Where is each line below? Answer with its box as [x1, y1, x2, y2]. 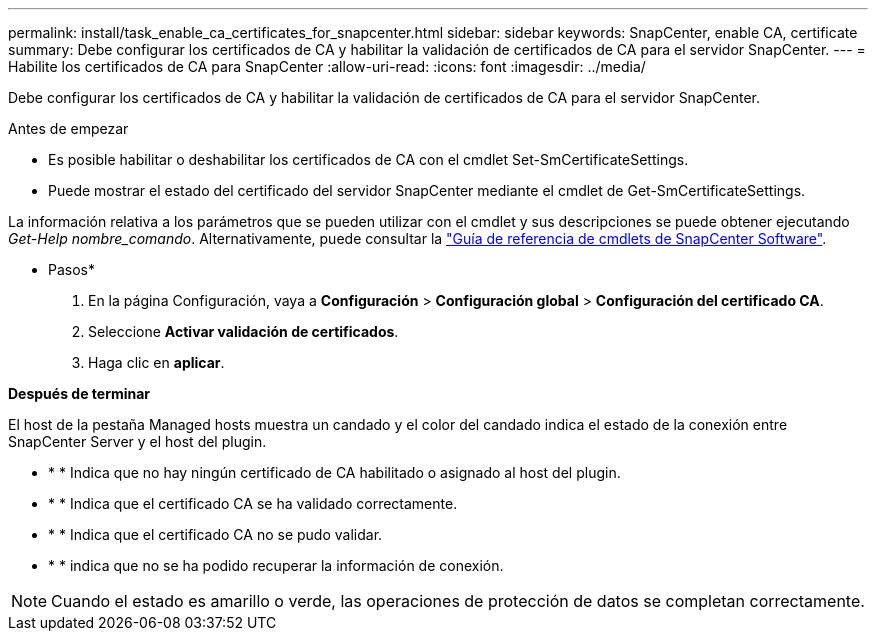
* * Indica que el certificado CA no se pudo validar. [48, 526, 383, 543]
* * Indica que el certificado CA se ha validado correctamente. [48, 495, 458, 512]
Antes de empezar [8, 120, 129, 137]
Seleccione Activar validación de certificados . [88, 323, 399, 340]
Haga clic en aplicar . [88, 354, 225, 371]
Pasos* [48, 261, 95, 278]
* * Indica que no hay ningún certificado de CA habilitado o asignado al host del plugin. [48, 464, 621, 481]
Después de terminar [8, 385, 151, 402]
